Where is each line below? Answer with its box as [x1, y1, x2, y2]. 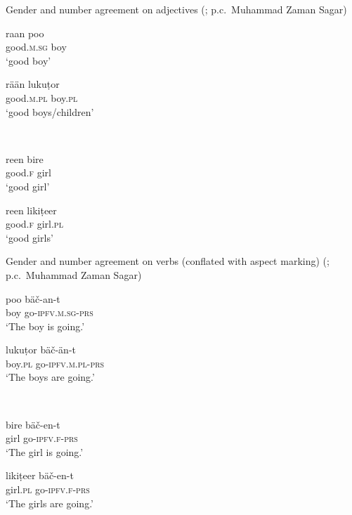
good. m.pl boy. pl [6, 90, 78, 105]
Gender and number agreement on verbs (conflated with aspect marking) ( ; [6, 254, 330, 268]
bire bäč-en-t [6, 417, 60, 431]
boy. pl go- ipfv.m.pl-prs [6, 356, 105, 370]
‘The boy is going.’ [6, 318, 85, 333]
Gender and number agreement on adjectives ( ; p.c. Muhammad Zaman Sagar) [6, 2, 347, 16]
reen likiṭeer [6, 202, 57, 217]
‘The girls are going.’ [6, 495, 93, 510]
